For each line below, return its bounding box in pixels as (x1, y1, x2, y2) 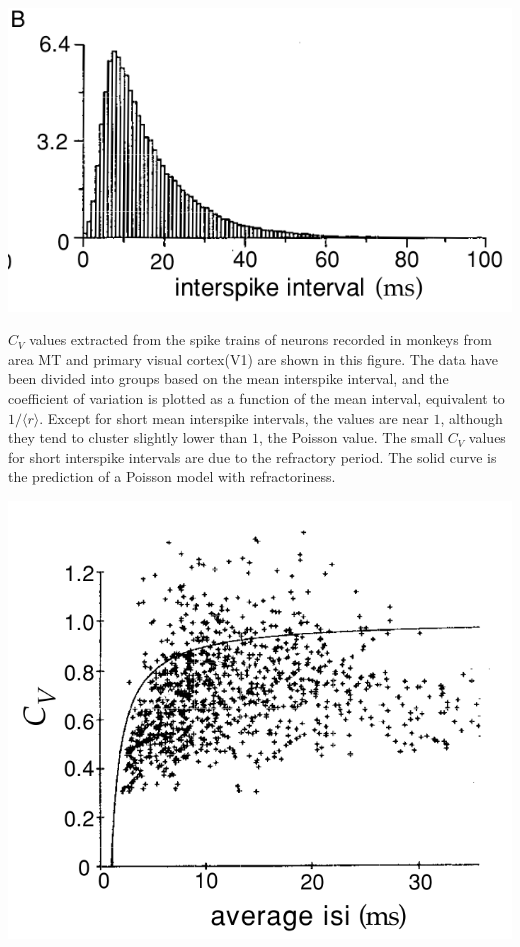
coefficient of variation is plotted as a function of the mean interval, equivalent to (8, 388, 505, 409)
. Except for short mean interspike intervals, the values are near (39, 407, 429, 428)
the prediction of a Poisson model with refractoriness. (8, 466, 336, 487)
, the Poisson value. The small (259, 427, 444, 448)
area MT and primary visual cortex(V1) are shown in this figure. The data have (8, 348, 499, 369)
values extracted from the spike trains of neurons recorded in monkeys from (29, 329, 492, 350)
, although (440, 407, 503, 428)
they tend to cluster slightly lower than (8, 427, 248, 448)
